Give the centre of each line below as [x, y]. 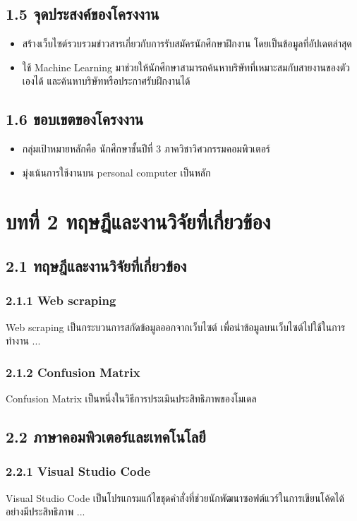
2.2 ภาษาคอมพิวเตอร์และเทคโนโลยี [106, 437]
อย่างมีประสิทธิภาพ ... [46, 511]
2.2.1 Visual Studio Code [78, 471]
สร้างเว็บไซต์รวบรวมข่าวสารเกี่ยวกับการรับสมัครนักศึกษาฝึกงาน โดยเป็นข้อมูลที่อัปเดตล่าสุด [187, 43]
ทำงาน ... [23, 341]
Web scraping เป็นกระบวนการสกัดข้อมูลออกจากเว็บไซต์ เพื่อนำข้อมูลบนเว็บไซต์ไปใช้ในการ [176, 327]
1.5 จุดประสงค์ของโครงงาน [83, 14]
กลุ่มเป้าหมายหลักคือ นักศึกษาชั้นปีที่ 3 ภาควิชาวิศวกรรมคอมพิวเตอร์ [146, 149]
